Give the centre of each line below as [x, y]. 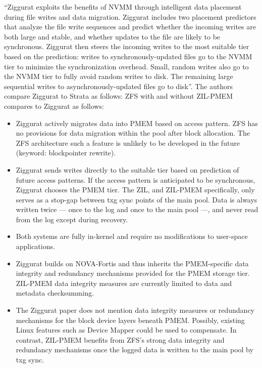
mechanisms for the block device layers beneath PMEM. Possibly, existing [130, 320]
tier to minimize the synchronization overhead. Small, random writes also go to [126, 66]
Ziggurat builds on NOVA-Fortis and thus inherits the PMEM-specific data [132, 263]
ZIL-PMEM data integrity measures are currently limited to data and [124, 283]
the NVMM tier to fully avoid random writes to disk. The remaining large [119, 76]
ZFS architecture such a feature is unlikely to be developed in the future [128, 142]
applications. [35, 246]
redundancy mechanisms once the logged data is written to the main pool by [135, 350]
